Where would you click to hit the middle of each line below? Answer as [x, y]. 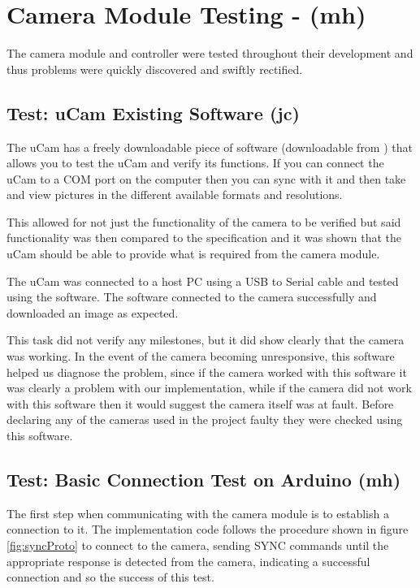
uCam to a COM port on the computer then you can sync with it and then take [206, 178]
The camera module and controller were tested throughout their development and [210, 53]
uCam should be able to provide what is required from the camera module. [193, 254]
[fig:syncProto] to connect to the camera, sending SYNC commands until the [198, 545]
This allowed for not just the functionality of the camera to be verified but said [204, 221]
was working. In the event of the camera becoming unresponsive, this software [201, 356]
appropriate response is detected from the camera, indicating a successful [188, 561]
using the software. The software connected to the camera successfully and [192, 297]
